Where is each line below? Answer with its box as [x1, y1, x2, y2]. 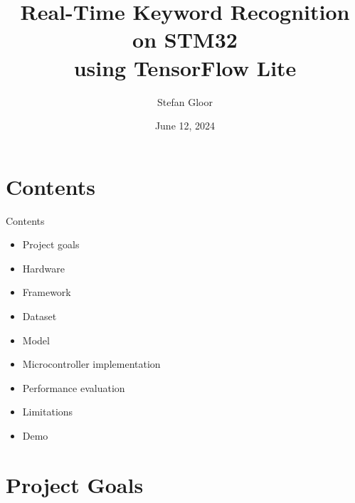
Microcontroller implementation [22, 356, 161, 371]
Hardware [22, 260, 65, 275]
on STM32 [132, 25, 238, 54]
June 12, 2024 [154, 118, 216, 133]
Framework [22, 285, 71, 300]
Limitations [22, 404, 73, 419]
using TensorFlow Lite [73, 53, 297, 82]
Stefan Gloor [157, 94, 213, 109]
